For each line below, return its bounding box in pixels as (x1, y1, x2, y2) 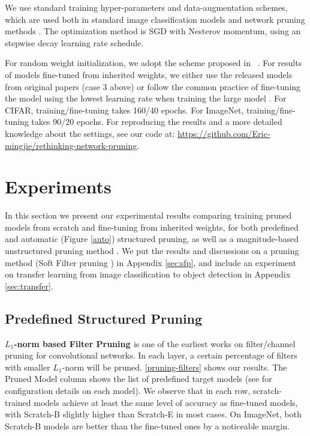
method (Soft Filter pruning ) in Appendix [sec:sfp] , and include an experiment (5, 256, 296, 268)
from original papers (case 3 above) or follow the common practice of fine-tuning (5, 80, 301, 92)
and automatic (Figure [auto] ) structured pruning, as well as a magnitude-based (5, 232, 299, 245)
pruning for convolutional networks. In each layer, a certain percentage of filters (5, 349, 297, 362)
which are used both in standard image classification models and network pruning (5, 13, 305, 25)
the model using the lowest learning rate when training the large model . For (5, 92, 287, 104)
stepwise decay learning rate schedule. (5, 36, 144, 49)
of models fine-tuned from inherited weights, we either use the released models (5, 68, 293, 80)
